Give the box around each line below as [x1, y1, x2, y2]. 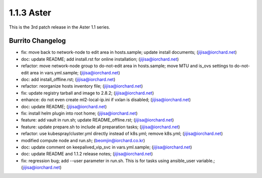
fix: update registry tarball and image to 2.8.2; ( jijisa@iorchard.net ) [21, 90, 154, 96]
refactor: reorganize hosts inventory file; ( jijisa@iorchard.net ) [21, 83, 143, 89]
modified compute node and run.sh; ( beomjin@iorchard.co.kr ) [21, 137, 145, 143]
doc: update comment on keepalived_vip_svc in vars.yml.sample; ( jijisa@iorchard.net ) [21, 144, 192, 150]
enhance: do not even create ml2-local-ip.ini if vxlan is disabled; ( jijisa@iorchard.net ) [21, 97, 191, 103]
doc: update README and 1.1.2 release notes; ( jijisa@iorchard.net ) [21, 151, 153, 157]
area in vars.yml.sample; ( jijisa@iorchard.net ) [30, 70, 120, 75]
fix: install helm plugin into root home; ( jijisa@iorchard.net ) [21, 110, 138, 116]
